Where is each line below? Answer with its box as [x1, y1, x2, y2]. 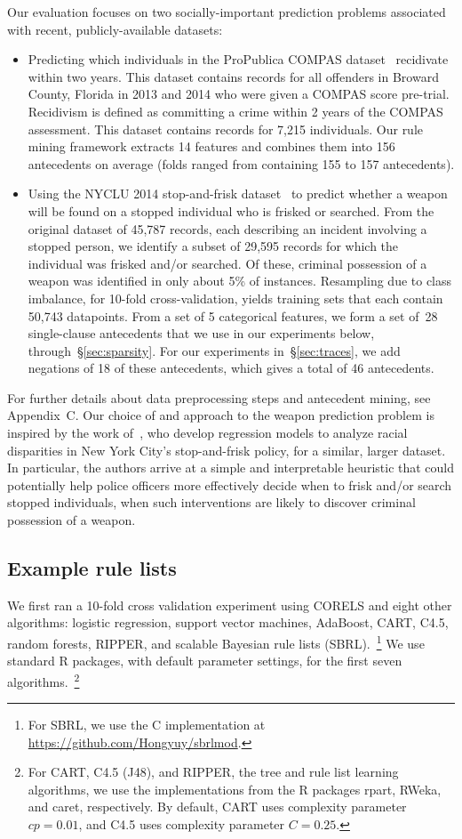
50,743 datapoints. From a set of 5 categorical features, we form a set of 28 [28, 306, 438, 325]
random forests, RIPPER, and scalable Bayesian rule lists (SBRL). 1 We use [7, 632, 425, 652]
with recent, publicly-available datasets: [7, 20, 223, 38]
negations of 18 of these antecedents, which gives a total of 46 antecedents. [28, 359, 434, 377]
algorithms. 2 [7, 669, 80, 690]
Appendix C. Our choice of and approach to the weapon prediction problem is [7, 406, 434, 424]
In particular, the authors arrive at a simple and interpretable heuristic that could [7, 458, 455, 477]
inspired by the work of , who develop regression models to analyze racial [7, 424, 408, 442]
